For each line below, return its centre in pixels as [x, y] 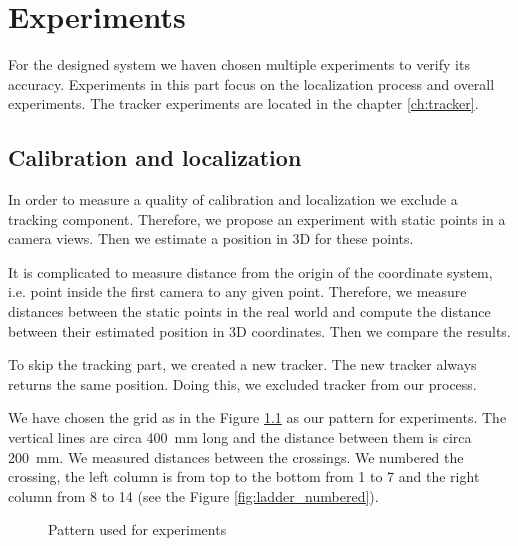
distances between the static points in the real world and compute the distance [249, 311]
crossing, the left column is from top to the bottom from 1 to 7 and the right [244, 476]
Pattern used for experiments [137, 529]
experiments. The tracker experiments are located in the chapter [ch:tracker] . [243, 103]
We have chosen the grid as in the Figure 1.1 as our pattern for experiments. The [257, 417]
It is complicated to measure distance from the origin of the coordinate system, [250, 271]
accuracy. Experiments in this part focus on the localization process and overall [251, 83]
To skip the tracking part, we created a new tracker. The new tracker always [242, 364]
